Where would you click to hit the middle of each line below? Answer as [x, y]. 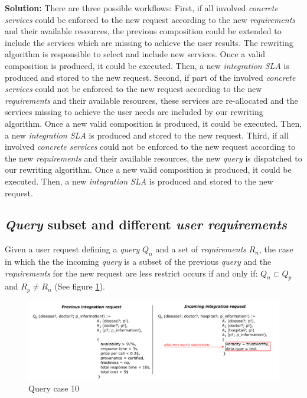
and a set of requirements [201, 249]
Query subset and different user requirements [146, 224]
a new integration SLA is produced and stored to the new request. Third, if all [147, 135]
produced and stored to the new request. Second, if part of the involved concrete [150, 77]
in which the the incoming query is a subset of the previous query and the [138, 262]
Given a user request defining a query [72, 249]
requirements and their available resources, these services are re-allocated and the [151, 100]
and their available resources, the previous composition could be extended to [143, 31]
